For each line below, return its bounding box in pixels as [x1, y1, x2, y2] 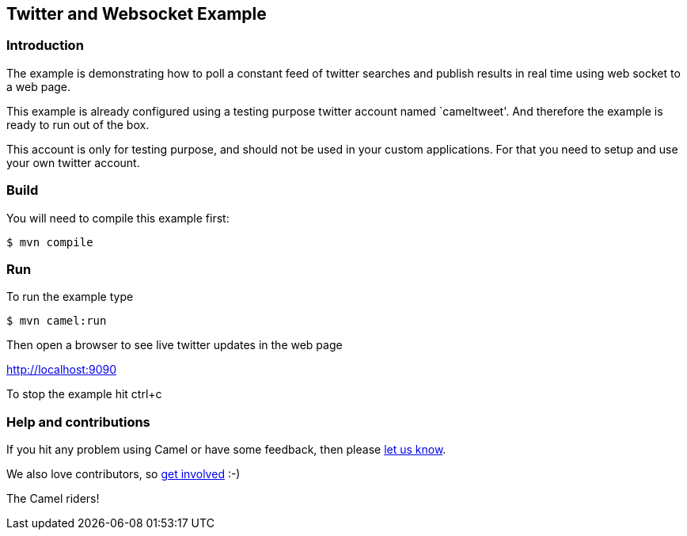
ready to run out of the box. [6, 117, 150, 131]
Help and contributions [6, 413, 150, 430]
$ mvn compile [6, 235, 93, 249]
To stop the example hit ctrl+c [6, 387, 162, 401]
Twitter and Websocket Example [6, 4, 267, 24]
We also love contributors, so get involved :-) [6, 467, 241, 481]
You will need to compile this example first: [6, 211, 230, 225]
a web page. [6, 79, 71, 93]
